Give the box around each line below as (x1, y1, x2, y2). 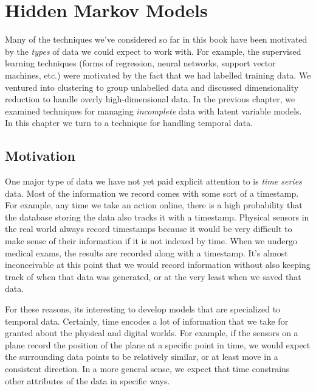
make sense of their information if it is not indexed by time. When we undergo (5, 234, 298, 247)
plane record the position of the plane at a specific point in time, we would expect (5, 338, 311, 351)
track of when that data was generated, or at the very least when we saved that (5, 270, 301, 283)
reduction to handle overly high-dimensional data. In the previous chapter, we (5, 93, 295, 105)
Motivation (5, 146, 75, 165)
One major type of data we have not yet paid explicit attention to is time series (5, 175, 302, 188)
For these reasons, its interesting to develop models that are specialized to (5, 303, 281, 315)
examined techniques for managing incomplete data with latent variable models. (5, 104, 302, 117)
